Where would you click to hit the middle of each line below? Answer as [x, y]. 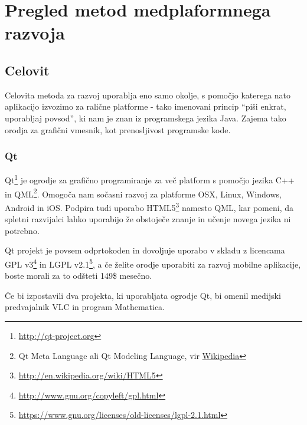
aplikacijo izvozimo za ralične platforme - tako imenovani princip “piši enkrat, [146, 106]
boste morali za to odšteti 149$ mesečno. [79, 276]
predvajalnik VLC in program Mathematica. [85, 307]
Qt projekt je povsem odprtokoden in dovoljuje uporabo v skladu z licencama [145, 250]
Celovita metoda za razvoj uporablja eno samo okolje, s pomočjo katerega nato [148, 95]
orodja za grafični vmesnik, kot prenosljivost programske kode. [118, 129]
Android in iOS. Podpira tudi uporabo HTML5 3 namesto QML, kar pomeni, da [149, 206]
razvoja [35, 33]
